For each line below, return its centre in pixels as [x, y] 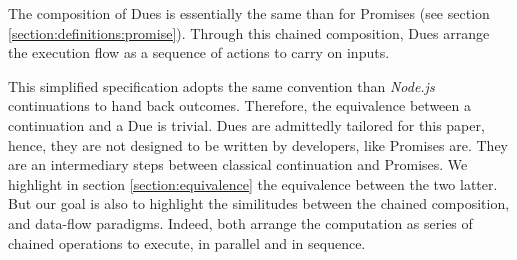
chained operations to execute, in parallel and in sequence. [187, 242]
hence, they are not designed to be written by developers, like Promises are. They [258, 144]
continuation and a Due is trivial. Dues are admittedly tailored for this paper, [246, 124]
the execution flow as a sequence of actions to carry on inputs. [199, 52]
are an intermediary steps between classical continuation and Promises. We [238, 164]
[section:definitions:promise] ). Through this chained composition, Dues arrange [249, 32]
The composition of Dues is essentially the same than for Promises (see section [249, 13]
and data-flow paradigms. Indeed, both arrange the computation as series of [240, 222]
